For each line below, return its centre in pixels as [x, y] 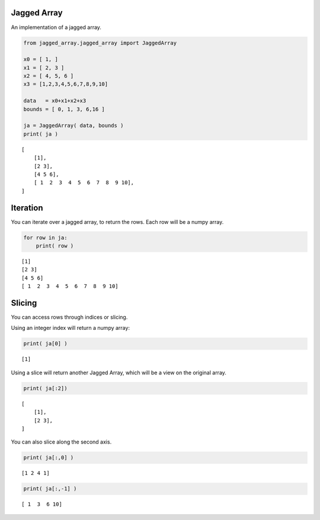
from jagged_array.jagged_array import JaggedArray [100, 43]
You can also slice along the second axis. [61, 442]
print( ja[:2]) [45, 388]
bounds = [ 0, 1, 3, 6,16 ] [64, 109]
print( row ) [55, 246]
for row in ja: [45, 237]
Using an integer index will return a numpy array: [71, 328]
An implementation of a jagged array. [56, 27]
